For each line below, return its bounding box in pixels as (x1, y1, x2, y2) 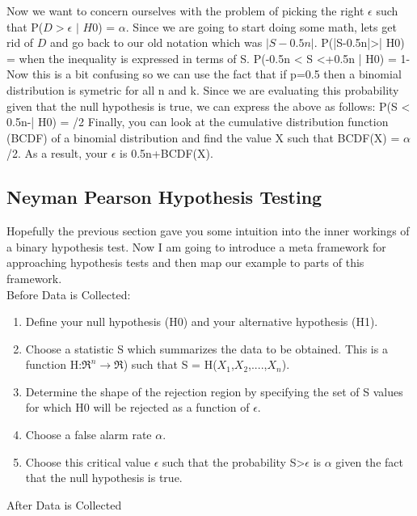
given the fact (335, 453, 403, 470)
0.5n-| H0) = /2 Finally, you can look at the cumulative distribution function (6, 113, 389, 130)
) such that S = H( (123, 356, 217, 373)
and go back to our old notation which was (50, 34, 263, 51)
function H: (25, 356, 82, 373)
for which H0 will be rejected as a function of (25, 399, 250, 416)
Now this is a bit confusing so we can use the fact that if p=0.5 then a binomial (6, 66, 402, 82)
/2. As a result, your (6, 145, 108, 162)
